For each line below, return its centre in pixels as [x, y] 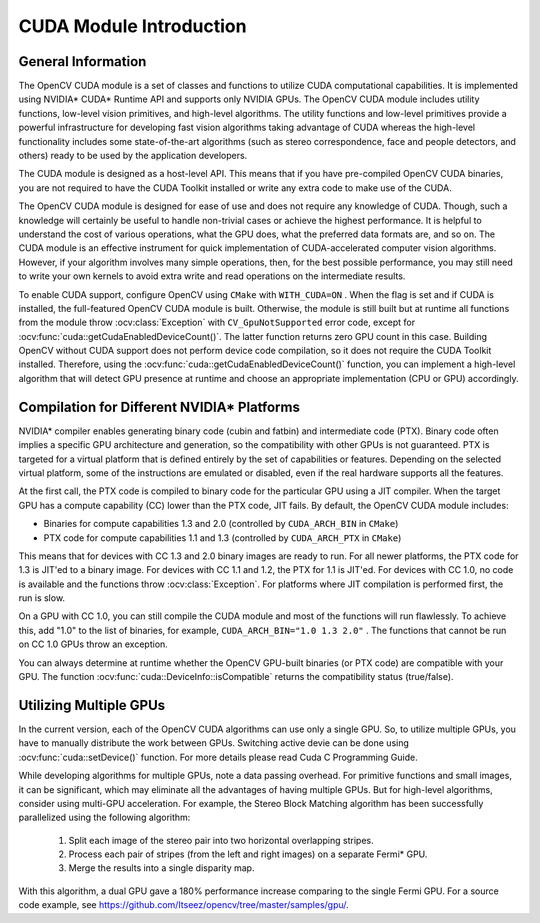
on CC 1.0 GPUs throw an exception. [93, 644]
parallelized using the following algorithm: [104, 817]
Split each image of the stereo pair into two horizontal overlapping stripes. [221, 840]
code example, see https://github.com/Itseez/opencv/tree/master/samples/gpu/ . [183, 905]
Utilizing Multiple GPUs [92, 705]
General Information [82, 61]
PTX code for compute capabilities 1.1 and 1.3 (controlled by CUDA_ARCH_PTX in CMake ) [222, 537]
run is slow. [41, 598]
